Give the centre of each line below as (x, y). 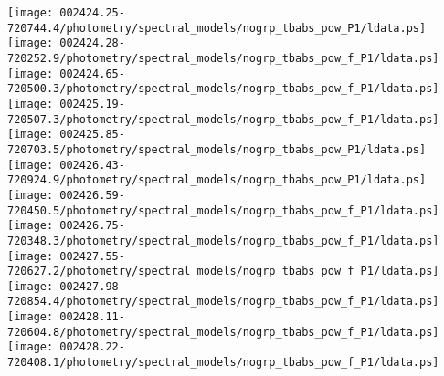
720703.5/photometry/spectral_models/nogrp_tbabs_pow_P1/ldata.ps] (217, 149)
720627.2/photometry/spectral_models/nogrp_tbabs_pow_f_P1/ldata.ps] (223, 272)
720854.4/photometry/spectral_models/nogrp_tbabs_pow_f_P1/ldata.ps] (223, 302)
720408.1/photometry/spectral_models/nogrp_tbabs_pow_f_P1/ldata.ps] (223, 363)
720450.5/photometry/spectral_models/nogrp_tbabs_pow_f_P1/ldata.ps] (223, 210)
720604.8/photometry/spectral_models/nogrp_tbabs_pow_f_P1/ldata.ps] (223, 332)
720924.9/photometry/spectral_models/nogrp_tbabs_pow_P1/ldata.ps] (217, 180)
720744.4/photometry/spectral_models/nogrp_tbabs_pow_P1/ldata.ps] (217, 28)
